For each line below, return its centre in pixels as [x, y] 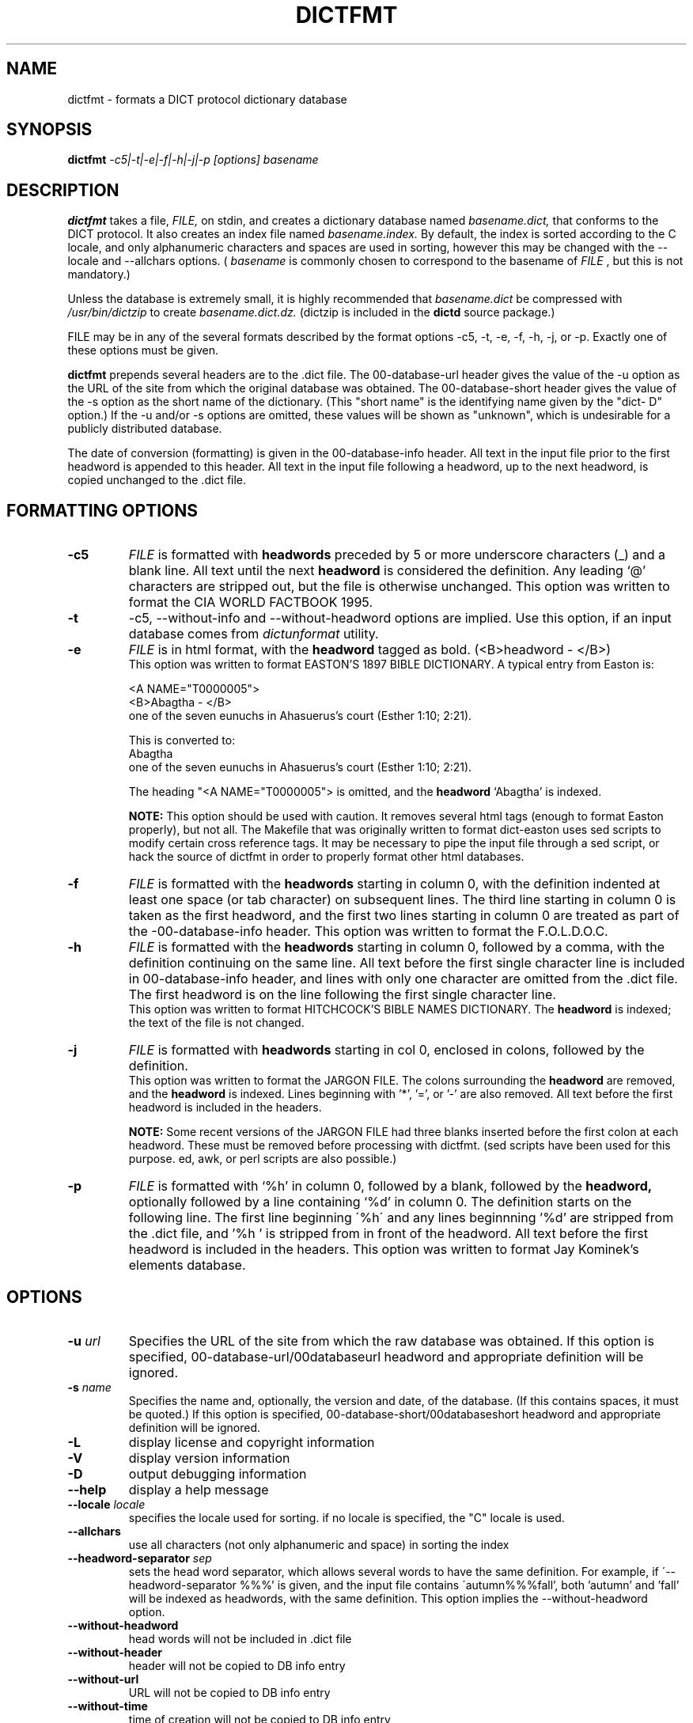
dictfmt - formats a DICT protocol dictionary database [207, 99]
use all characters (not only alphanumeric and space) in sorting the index [319, 1544]
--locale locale [106, 1504]
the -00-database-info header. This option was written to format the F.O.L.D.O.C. [368, 932]
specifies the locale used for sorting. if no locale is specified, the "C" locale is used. [346, 1517]
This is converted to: [182, 740]
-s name [89, 1387]
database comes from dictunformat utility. [254, 634]
